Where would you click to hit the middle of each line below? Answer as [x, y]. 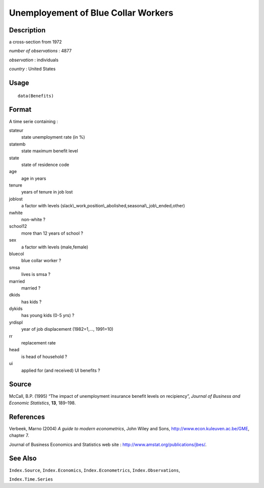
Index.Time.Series [31, 479]
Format [20, 110]
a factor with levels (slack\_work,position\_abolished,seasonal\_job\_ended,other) [103, 206]
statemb [17, 144]
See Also [23, 458]
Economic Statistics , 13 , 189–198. [42, 403]
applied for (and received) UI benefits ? [61, 370]
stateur [16, 130]
